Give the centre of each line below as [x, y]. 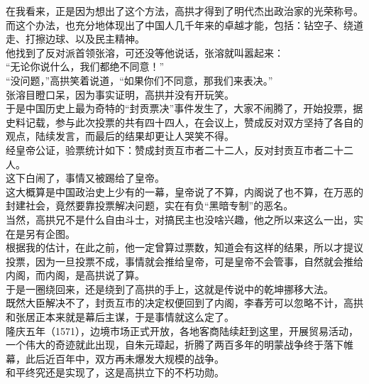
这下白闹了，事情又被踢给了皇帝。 [85, 178]
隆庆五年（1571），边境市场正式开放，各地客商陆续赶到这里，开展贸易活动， [182, 330]
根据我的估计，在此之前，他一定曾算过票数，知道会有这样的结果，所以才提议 [184, 247]
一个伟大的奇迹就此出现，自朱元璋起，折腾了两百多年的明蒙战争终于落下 [175, 345]
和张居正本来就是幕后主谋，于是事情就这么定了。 [120, 317]
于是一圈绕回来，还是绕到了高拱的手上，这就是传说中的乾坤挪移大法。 [170, 289]
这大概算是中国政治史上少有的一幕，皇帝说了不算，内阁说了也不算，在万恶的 [184, 191]
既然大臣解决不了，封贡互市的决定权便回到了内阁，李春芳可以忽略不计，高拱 [184, 303]
